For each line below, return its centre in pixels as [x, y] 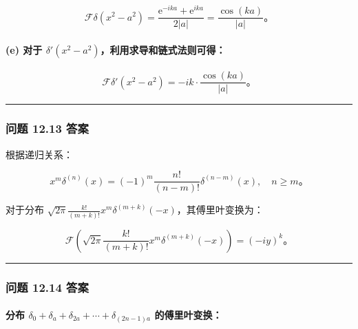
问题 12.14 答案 [47, 287]
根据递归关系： [39, 154]
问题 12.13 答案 [47, 128]
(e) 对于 [24, 49]
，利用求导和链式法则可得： [163, 49]
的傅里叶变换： [188, 315]
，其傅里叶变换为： [220, 210]
